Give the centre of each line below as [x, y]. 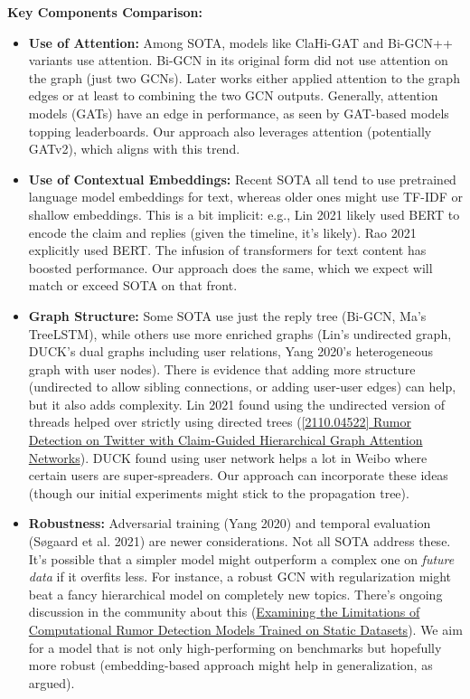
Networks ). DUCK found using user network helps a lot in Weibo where [228, 457]
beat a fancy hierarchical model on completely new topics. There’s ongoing [235, 594]
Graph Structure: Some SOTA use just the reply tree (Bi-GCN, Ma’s [227, 315]
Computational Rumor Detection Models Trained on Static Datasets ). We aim [245, 629]
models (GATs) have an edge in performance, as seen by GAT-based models [239, 113]
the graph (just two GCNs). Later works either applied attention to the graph [244, 77]
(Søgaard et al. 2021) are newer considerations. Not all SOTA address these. [240, 541]
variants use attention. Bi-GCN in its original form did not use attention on [238, 60]
